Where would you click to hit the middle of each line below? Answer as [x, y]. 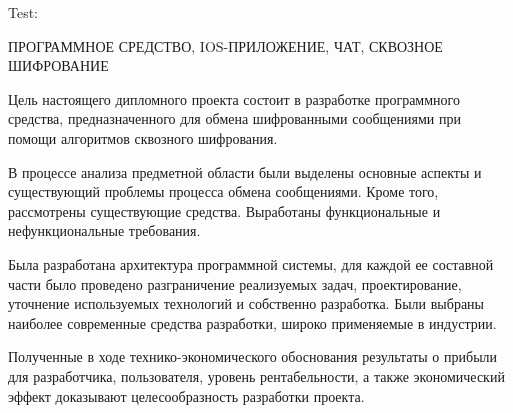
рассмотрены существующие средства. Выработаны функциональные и [224, 210]
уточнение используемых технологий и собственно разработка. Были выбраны [246, 303]
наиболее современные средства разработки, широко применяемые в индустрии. [252, 322]
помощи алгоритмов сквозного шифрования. [143, 137]
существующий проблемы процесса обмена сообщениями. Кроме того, [223, 191]
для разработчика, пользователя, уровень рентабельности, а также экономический [256, 375]
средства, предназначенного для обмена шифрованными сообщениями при [234, 118]
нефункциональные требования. [104, 230]
